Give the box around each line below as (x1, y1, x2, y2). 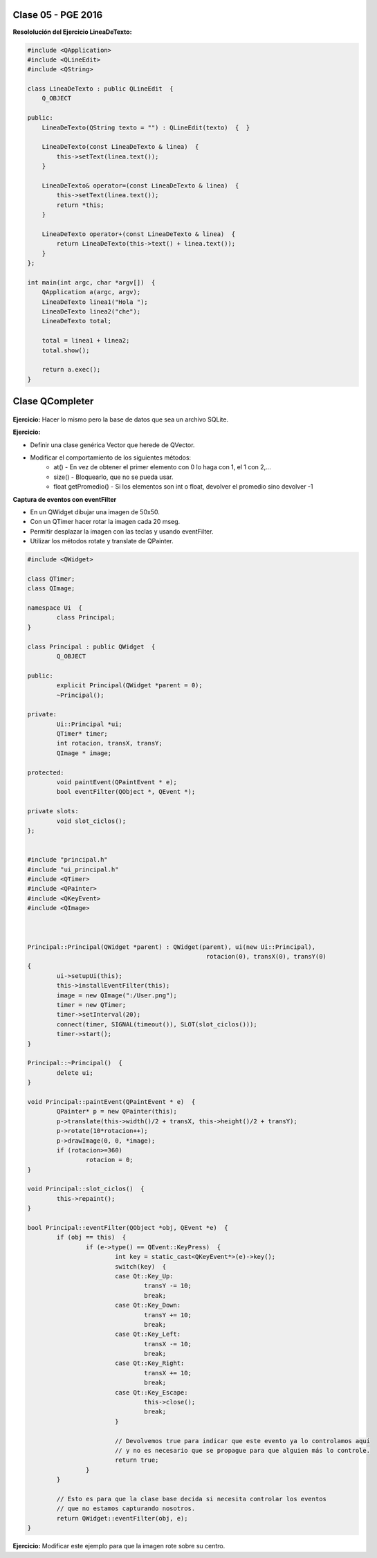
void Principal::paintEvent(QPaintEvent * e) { (27, 1098, 196, 1105)
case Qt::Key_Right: (114, 1359, 185, 1367)
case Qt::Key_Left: (114, 1330, 181, 1339)
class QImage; (27, 585, 75, 592)
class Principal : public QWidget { (27, 642, 156, 651)
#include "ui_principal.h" (27, 865, 119, 873)
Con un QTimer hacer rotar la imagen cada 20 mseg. (30, 518, 181, 526)
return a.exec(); (42, 365, 101, 374)
